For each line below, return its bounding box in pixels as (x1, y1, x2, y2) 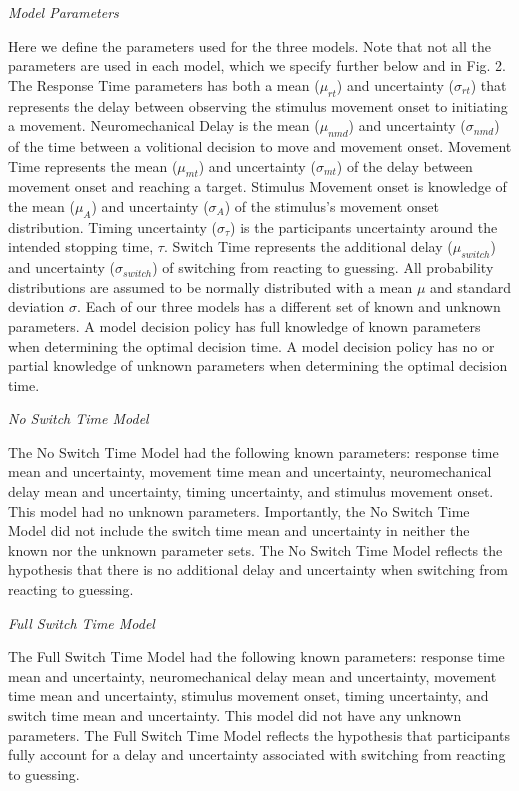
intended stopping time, (8, 236, 154, 257)
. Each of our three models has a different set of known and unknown (77, 296, 501, 317)
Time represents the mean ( (8, 155, 178, 176)
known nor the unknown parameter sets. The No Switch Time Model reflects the (8, 539, 503, 560)
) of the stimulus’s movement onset (224, 195, 439, 216)
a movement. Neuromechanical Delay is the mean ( (8, 115, 320, 136)
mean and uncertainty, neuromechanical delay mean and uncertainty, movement (8, 665, 497, 686)
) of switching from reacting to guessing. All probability (152, 257, 494, 278)
